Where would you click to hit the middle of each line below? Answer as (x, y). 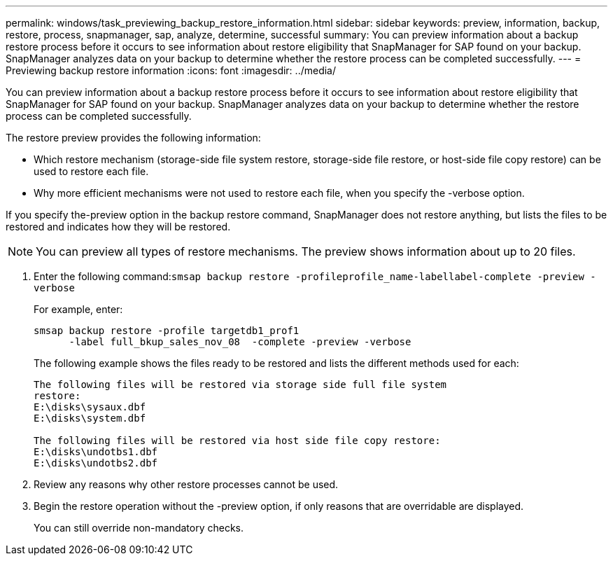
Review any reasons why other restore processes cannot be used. (186, 484)
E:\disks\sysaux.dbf (90, 407)
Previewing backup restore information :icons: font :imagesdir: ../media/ (171, 70)
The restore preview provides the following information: (133, 138)
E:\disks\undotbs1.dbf (96, 452)
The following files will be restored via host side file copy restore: (237, 441)
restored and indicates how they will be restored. (118, 227)
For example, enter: (78, 309)
